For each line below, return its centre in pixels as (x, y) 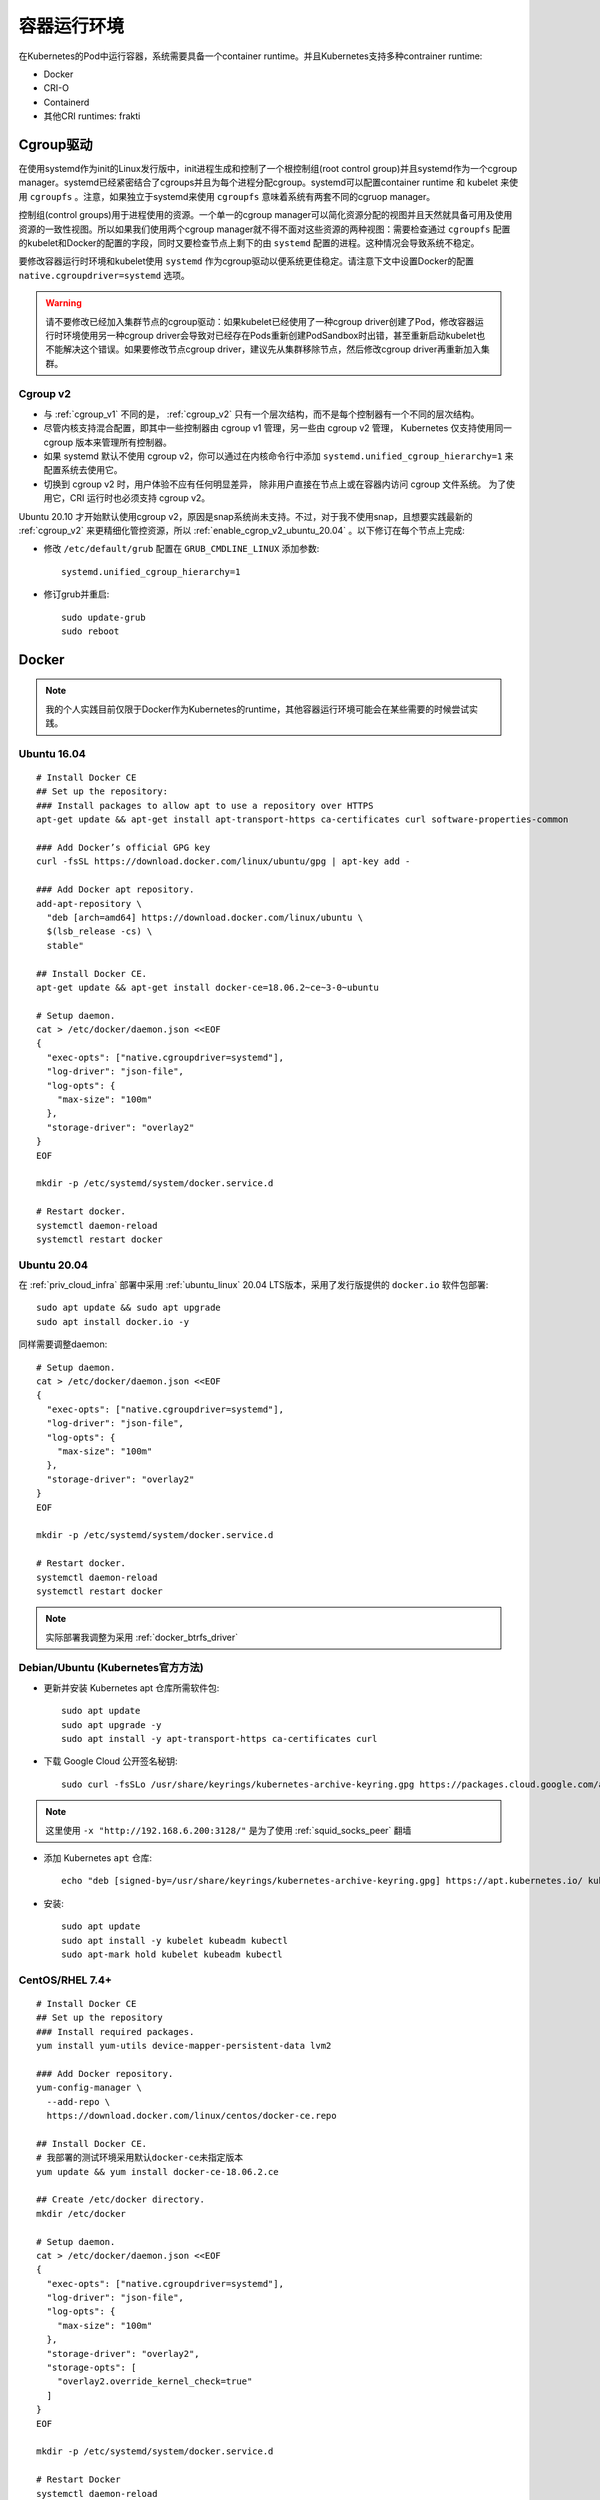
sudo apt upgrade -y (111, 1724)
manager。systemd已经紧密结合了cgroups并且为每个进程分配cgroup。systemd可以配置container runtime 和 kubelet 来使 (268, 182)
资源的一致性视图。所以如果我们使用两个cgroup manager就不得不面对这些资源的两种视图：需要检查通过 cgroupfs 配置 (264, 229)
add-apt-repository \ (89, 903)
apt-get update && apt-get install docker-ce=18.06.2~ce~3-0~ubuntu (207, 987)
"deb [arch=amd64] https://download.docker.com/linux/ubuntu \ (205, 917)
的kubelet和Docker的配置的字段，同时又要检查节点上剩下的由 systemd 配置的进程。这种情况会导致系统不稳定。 (249, 242)
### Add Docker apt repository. (115, 889)
